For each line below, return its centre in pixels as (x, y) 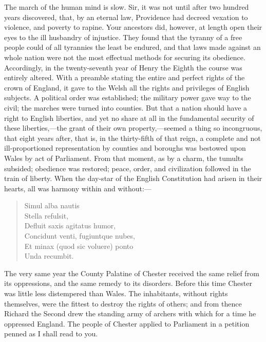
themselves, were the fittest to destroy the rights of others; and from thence (123, 303)
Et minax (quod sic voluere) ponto (79, 246)
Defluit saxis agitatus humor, (70, 226)
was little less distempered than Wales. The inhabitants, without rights (116, 293)
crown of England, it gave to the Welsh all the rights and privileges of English (127, 87)
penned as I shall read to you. (51, 334)
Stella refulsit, (46, 215)
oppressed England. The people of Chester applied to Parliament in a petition (127, 323)
